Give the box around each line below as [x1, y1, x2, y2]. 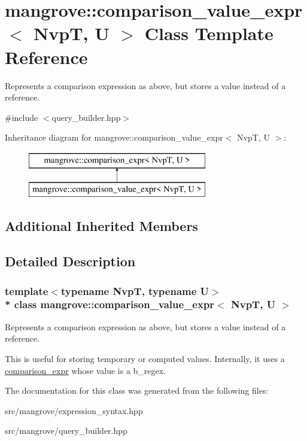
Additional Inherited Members [5, 217, 198, 235]
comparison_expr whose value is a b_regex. [5, 364, 166, 376]
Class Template [144, 21, 273, 45]
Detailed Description [5, 252, 136, 270]
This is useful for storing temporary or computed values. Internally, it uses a [5, 352, 285, 364]
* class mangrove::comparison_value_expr [5, 297, 215, 312]
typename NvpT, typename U [60, 283, 209, 298]
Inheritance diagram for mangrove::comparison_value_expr [5, 131, 223, 144]
